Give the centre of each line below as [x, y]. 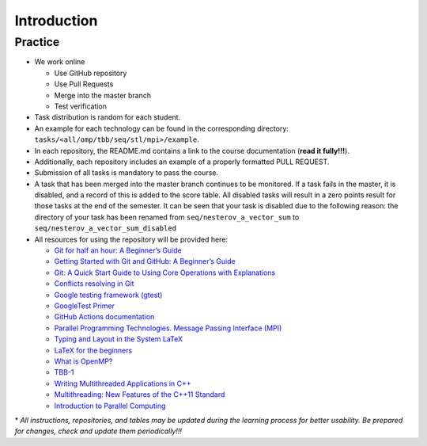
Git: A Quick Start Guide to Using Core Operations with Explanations [165, 273]
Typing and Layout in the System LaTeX [119, 339]
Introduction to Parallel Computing [110, 406]
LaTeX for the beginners [93, 350]
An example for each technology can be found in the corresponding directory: [161, 128]
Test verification [80, 106]
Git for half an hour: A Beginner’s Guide [118, 250]
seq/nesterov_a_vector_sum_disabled [106, 229]
